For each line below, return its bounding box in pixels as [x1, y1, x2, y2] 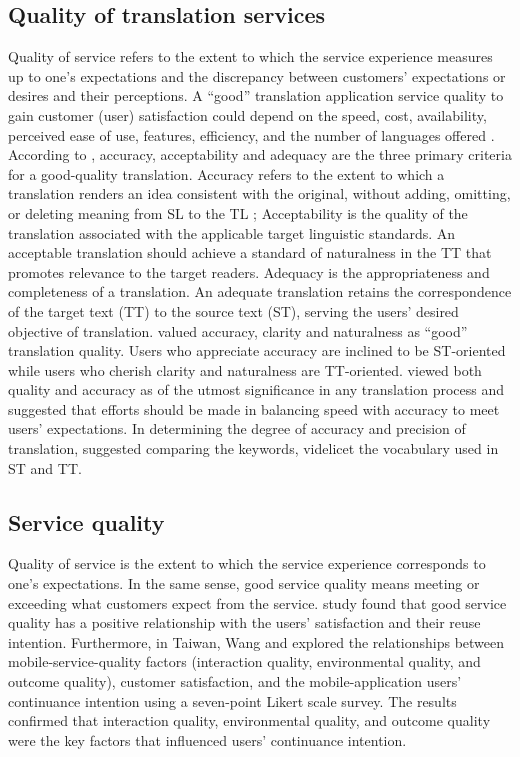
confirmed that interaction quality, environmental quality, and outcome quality [8, 710, 491, 731]
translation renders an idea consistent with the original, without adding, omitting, [8, 183, 511, 204]
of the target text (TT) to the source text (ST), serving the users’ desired [8, 300, 459, 321]
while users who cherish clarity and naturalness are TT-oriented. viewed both [8, 359, 482, 380]
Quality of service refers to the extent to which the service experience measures [8, 46, 493, 67]
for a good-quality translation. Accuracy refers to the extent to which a [8, 163, 445, 184]
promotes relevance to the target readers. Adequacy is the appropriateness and [8, 261, 490, 282]
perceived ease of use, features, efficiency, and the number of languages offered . [8, 124, 495, 145]
